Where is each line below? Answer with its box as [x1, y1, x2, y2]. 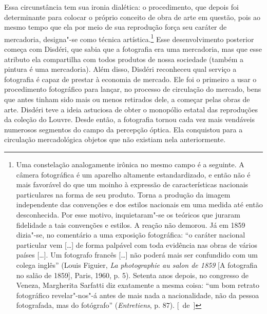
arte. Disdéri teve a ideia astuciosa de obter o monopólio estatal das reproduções [4, 104, 258, 114]
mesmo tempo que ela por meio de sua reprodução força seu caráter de [4, 22, 227, 32]
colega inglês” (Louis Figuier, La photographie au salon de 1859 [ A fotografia [16, 259, 258, 270]
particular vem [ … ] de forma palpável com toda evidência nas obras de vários [16, 239, 257, 250]
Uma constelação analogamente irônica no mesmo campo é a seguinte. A [16, 159, 244, 169]
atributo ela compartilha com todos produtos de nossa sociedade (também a [4, 53, 243, 64]
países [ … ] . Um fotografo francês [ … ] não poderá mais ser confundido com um [16, 249, 258, 260]
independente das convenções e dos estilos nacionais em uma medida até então [16, 199, 263, 210]
